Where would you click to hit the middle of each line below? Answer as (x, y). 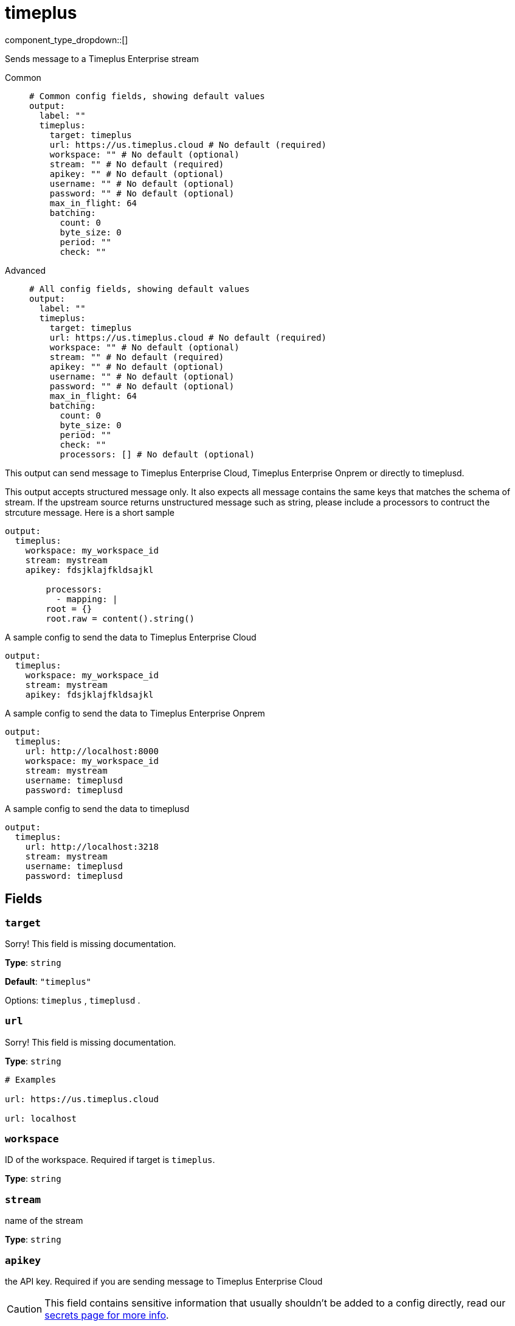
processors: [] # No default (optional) (157, 454)
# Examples (31, 1079)
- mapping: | (87, 599)
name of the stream (44, 1221)
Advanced (25, 270)
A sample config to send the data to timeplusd (97, 808)
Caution (25, 1309)
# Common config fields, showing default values (147, 96)
